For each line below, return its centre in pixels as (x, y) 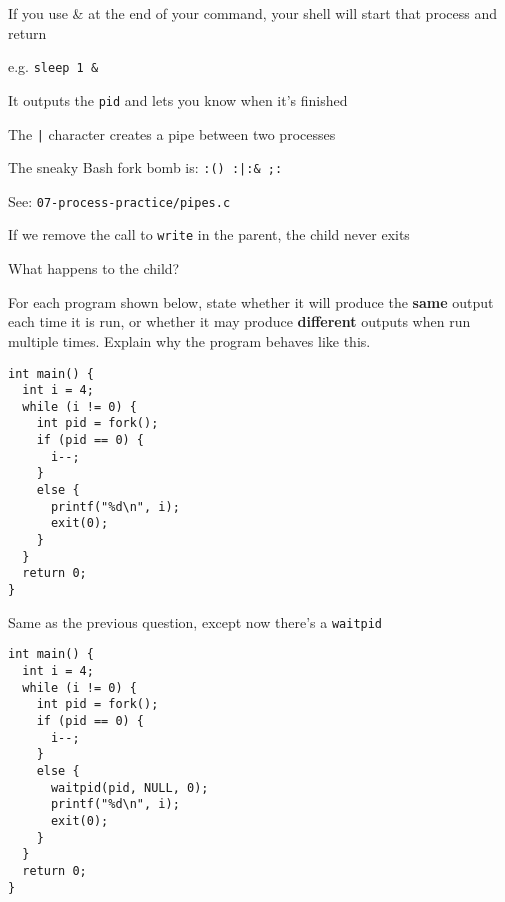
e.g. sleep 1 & (53, 66)
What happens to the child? (94, 268)
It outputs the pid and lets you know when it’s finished (178, 99)
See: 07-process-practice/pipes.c (119, 200)
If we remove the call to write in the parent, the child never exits (209, 234)
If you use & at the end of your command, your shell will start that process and (252, 13)
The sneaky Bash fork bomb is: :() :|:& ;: (145, 167)
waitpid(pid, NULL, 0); (129, 787)
